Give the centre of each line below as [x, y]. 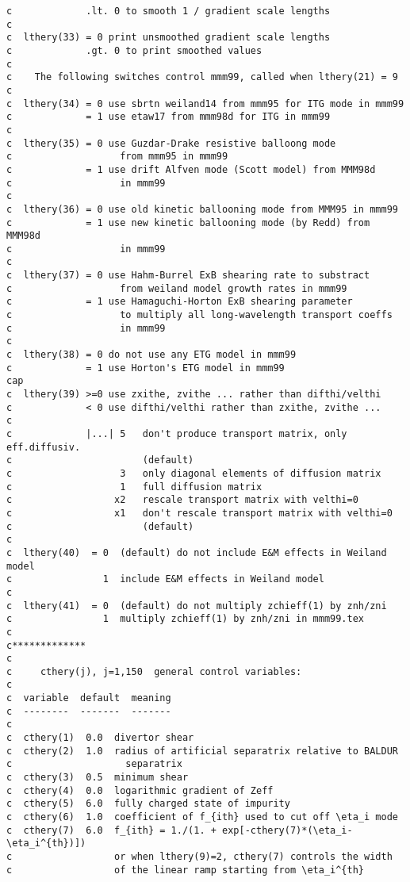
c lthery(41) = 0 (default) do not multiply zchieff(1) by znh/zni [197, 606]
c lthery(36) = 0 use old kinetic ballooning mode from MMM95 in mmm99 [202, 209]
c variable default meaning [89, 698]
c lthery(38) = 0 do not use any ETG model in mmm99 [151, 355]
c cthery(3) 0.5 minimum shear [98, 778]
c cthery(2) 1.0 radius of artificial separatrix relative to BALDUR [202, 751]
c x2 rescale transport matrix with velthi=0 [182, 500]
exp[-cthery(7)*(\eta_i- [287, 830]
